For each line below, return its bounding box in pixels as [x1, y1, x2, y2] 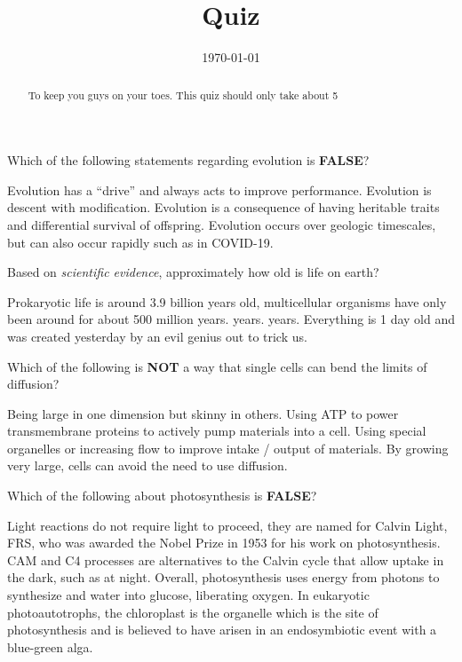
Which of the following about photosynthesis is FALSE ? [7, 486, 317, 505]
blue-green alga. [7, 637, 93, 656]
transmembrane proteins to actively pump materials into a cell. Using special [7, 422, 426, 440]
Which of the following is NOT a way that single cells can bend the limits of [7, 357, 427, 375]
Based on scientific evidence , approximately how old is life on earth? [7, 263, 379, 281]
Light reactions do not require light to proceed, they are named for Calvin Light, [7, 516, 448, 534]
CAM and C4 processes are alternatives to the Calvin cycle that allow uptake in [7, 550, 444, 569]
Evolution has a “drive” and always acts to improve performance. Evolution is [7, 180, 432, 199]
